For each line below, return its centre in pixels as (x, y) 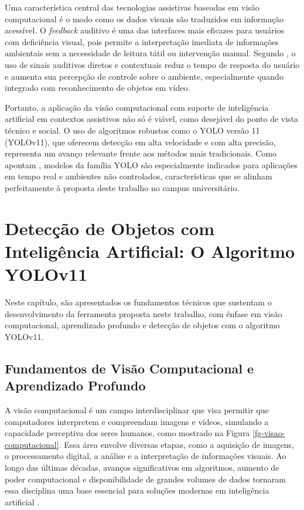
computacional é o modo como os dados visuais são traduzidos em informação (144, 18)
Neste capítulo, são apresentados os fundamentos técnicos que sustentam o (138, 302)
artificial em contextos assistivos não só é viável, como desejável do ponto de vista (152, 119)
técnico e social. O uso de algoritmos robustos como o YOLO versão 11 (132, 130)
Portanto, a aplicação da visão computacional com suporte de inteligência (137, 107)
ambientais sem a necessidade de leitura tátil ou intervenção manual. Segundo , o (150, 53)
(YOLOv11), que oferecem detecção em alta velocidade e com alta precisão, (140, 142)
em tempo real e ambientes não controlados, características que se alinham (139, 176)
